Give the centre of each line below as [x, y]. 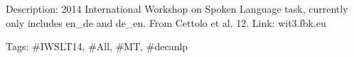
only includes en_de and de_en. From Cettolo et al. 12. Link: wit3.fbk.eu [166, 22]
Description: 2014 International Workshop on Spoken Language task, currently [177, 8]
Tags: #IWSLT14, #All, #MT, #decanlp [97, 46]
